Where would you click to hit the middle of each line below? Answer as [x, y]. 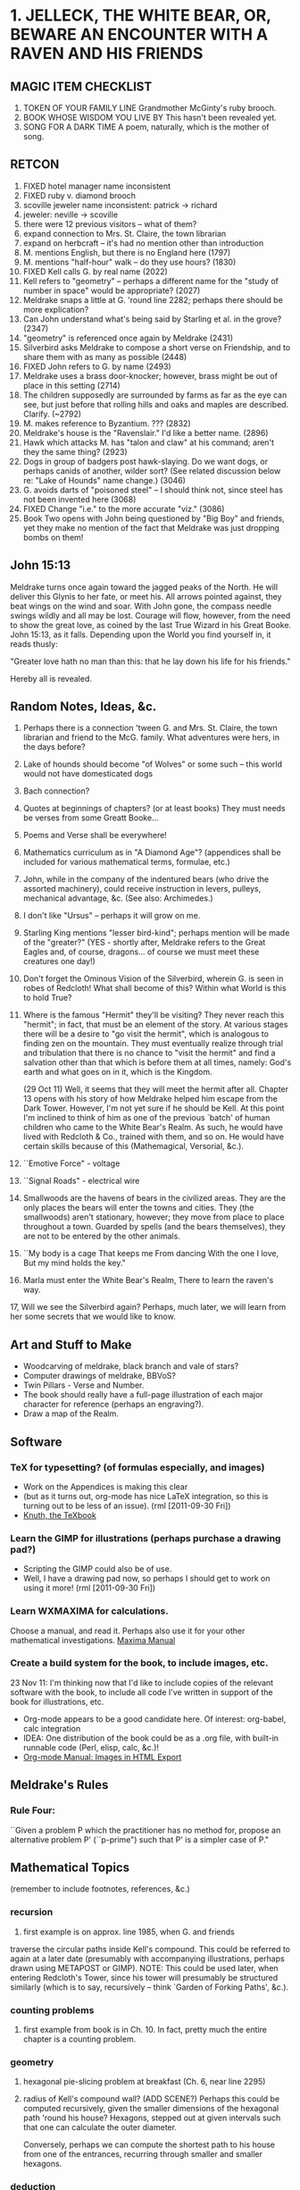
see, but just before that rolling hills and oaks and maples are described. [156, 404]
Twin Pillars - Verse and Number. [83, 1385]
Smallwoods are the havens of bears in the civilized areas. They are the [154, 1198]
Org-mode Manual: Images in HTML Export [102, 1757]
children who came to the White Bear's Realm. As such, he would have [153, 1128]
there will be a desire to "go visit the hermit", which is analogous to [146, 1034]
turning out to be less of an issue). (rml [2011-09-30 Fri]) [127, 1506]
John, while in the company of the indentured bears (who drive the [146, 879]
